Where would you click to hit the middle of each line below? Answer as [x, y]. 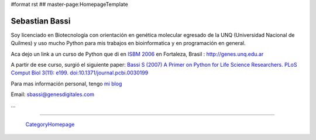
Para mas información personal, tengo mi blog [66, 83]
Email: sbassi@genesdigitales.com [53, 94]
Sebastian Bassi [41, 21]
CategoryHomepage [50, 124]
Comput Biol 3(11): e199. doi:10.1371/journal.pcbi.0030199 [80, 73]
